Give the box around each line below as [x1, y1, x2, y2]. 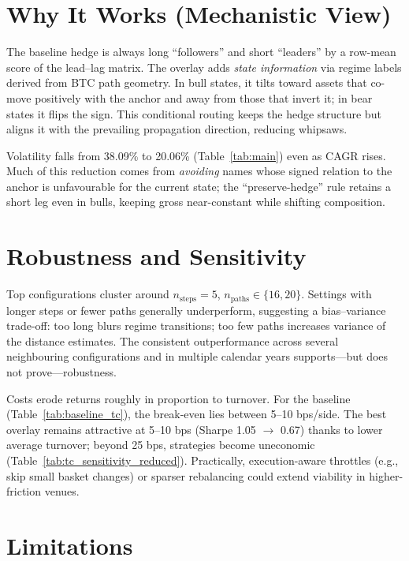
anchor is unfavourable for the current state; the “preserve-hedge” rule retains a [6, 178, 391, 194]
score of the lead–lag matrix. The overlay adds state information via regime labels [6, 58, 402, 75]
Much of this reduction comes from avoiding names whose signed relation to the [6, 163, 392, 179]
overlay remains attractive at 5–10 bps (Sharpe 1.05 [6, 421, 256, 437]
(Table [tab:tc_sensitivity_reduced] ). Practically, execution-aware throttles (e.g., [6, 451, 399, 468]
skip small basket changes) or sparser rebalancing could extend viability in [6, 467, 366, 484]
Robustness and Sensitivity [6, 240, 307, 272]
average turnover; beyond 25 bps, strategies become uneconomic [6, 436, 315, 453]
